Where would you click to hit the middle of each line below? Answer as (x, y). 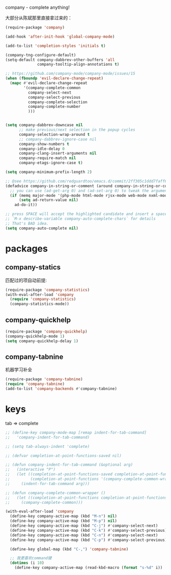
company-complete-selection (58, 102)
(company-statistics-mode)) (40, 304)
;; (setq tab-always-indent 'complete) (48, 446)
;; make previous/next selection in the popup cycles (77, 130)
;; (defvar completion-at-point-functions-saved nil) (64, 456)
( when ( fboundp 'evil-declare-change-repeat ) (54, 78)
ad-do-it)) (26, 205)
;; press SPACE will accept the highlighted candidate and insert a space (86, 214)
